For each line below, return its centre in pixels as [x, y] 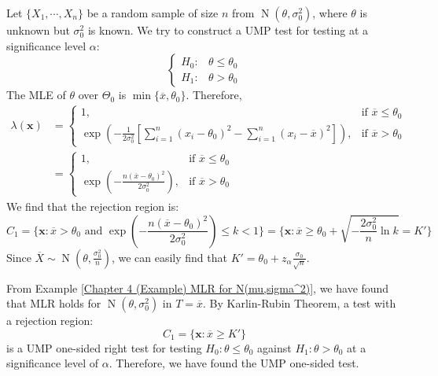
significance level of [53, 363]
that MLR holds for [54, 303]
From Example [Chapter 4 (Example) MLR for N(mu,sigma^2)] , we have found [198, 288]
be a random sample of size [153, 13]
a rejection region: [50, 321]
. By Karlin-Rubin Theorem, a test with [300, 303]
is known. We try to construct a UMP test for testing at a [228, 30]
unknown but [38, 30]
